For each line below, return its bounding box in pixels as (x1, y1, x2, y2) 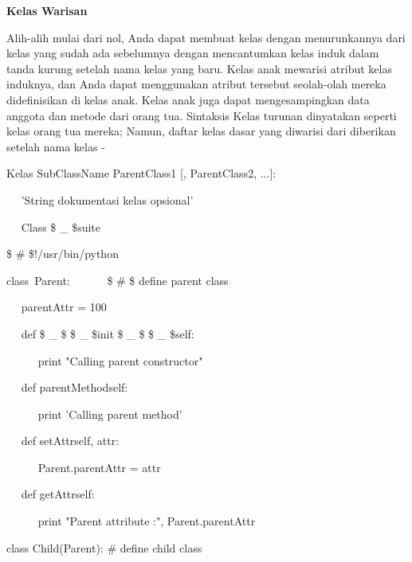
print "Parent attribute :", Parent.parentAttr (37, 513, 256, 529)
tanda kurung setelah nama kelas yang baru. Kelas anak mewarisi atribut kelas (6, 60, 392, 76)
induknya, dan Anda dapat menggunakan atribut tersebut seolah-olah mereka (6, 76, 386, 92)
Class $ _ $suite (21, 218, 101, 235)
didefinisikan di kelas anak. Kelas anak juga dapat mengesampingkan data (6, 91, 370, 107)
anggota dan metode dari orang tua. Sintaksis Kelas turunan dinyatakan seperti (6, 107, 397, 123)
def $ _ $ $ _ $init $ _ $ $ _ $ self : (21, 325, 194, 341)
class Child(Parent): (6, 539, 104, 556)
